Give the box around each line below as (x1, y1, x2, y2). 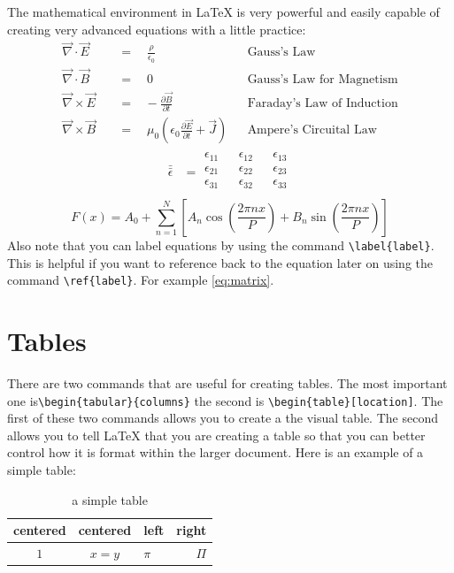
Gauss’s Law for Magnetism (247, 73, 398, 86)
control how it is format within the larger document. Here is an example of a (7, 443, 424, 462)
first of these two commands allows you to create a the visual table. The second (7, 409, 438, 427)
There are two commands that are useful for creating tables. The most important (7, 373, 448, 392)
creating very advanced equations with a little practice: (7, 19, 306, 38)
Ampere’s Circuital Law (247, 124, 377, 137)
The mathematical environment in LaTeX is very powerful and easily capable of (7, 3, 440, 20)
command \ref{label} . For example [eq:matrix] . (7, 271, 274, 289)
